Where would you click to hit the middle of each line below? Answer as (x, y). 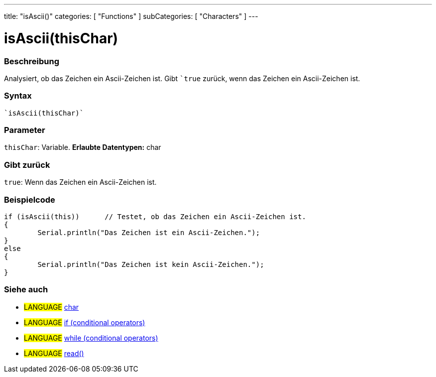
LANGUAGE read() (54, 353)
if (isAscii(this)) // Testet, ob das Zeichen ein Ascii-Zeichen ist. (155, 216)
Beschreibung (32, 61)
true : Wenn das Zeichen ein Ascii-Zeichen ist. (80, 182)
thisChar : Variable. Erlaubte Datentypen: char (83, 147)
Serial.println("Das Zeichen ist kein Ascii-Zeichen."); (151, 264)
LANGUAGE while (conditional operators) (91, 338)
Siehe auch (26, 290)
